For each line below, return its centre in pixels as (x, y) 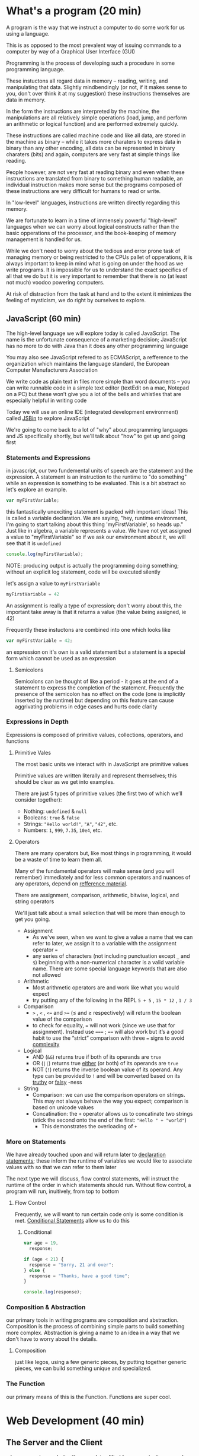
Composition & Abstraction (46, 1308)
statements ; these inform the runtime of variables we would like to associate (99, 1161)
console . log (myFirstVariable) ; (45, 554)
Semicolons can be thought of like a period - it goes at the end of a (97, 681)
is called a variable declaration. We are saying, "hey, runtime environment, (97, 518)
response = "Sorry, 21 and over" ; (71, 1265)
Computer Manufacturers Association (52, 370)
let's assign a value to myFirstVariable (53, 583)
